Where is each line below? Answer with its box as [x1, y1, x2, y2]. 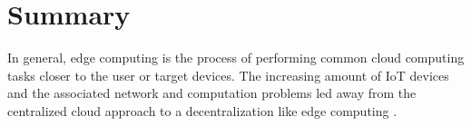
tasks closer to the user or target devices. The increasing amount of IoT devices [7, 65, 449, 84]
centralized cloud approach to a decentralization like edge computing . [7, 101, 397, 120]
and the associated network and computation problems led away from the [7, 83, 417, 102]
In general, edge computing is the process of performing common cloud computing [7, 48, 465, 67]
